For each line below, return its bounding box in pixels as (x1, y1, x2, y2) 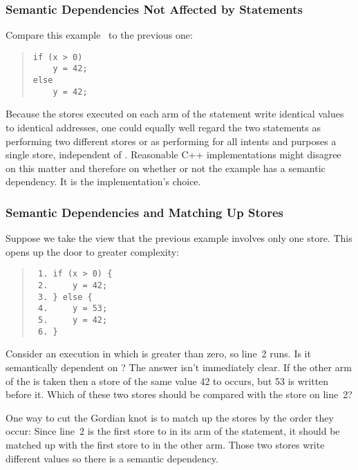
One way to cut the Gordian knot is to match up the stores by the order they (6, 410, 334, 424)
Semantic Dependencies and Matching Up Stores (6, 203, 283, 220)
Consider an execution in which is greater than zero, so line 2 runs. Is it (6, 346, 311, 361)
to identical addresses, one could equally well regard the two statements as (6, 120, 321, 135)
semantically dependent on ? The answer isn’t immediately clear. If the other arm (6, 359, 352, 374)
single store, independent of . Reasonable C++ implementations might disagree (6, 147, 341, 162)
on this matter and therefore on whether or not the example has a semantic (6, 160, 326, 175)
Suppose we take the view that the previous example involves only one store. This (6, 231, 352, 245)
